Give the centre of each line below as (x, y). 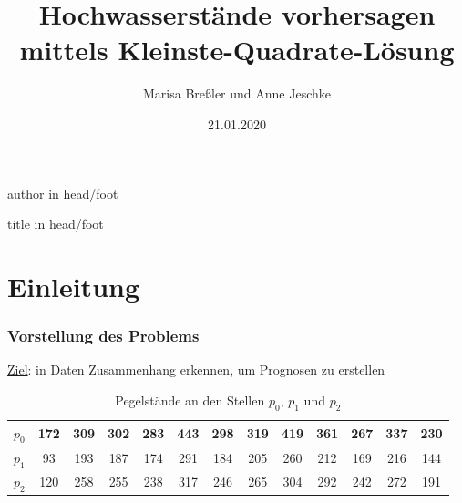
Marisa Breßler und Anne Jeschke (237, 93)
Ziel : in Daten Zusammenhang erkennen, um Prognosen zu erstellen (196, 370)
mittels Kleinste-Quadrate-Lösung (237, 50)
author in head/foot (63, 193)
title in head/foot (56, 224)
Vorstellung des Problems (103, 335)
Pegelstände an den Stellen (190, 400)
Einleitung (74, 286)
